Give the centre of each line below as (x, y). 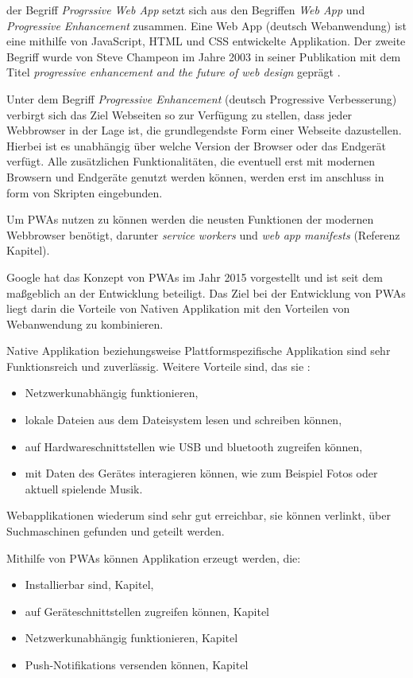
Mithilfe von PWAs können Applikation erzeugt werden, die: (154, 557)
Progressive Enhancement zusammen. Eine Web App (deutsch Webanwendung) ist (206, 25)
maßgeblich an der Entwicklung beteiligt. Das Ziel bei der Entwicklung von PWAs (206, 292)
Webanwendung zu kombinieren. (85, 323)
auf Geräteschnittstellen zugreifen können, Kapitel (147, 611)
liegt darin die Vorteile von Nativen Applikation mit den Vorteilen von (178, 308)
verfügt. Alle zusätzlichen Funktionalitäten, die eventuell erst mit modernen (191, 161)
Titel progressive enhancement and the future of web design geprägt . (174, 72)
